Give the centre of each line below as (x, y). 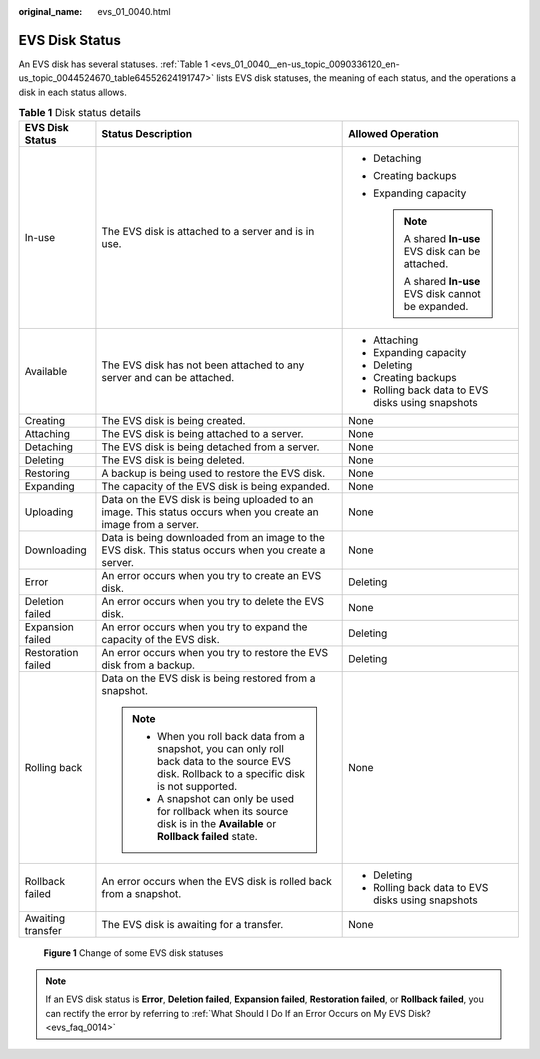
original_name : (50, 11)
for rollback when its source (222, 812)
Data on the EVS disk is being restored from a (208, 678)
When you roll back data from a (230, 737)
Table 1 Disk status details (80, 113)
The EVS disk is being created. (173, 421)
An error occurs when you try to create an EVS (211, 576)
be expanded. (436, 307)
